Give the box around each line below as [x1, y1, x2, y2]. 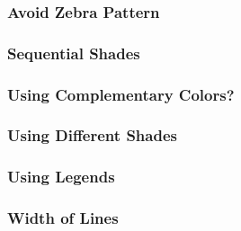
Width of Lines [7, 207, 119, 229]
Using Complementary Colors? [7, 83, 235, 105]
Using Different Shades [7, 124, 177, 147]
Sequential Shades [7, 41, 140, 64]
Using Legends [7, 165, 115, 188]
